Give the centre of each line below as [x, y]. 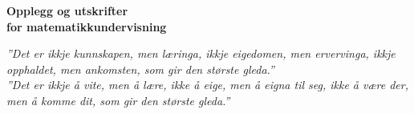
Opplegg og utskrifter [67, 10]
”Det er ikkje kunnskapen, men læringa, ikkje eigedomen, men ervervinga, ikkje [201, 53]
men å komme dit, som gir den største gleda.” [118, 100]
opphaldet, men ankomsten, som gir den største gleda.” [140, 69]
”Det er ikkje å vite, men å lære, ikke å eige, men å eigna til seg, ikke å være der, [207, 85]
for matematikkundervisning [87, 26]
